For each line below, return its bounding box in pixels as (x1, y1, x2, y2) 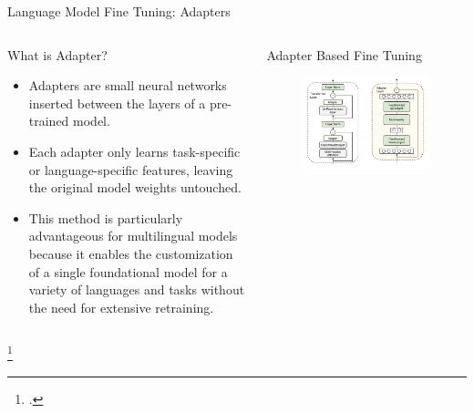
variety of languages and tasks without (28, 280, 245, 299)
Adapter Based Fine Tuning (266, 45, 422, 64)
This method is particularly (28, 208, 183, 227)
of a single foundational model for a (28, 262, 228, 281)
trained (28, 111, 69, 130)
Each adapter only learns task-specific (28, 141, 241, 160)
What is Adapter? (7, 45, 108, 64)
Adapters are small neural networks (28, 76, 227, 95)
